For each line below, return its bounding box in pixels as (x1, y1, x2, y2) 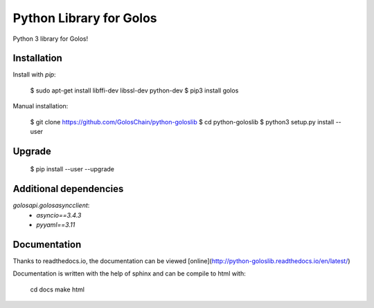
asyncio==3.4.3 (36, 211, 82, 219)
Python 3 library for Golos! (12, 35, 89, 43)
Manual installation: (12, 102, 69, 110)
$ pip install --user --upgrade (30, 165, 114, 173)
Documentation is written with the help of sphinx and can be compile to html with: (12, 269, 246, 278)
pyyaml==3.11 (36, 221, 75, 229)
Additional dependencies (12, 183, 124, 195)
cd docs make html (30, 285, 84, 293)
